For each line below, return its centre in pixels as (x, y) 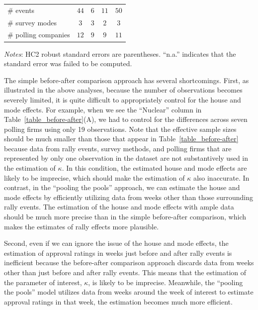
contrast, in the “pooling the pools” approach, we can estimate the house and (122, 187)
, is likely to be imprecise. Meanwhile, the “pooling (166, 282)
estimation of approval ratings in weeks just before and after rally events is (118, 253)
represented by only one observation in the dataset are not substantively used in (126, 158)
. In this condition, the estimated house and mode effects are (154, 168)
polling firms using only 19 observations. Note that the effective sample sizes (120, 129)
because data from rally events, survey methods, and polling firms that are (118, 148)
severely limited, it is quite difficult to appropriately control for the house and (123, 99)
